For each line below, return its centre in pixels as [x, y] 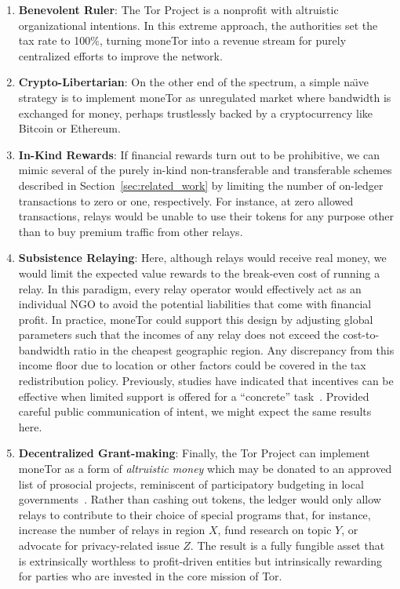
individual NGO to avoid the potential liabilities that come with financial [195, 304]
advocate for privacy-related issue [99, 545]
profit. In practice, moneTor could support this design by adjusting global [196, 319]
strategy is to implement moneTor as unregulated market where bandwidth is [205, 97]
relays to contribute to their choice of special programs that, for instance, [195, 514]
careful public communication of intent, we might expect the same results [195, 411]
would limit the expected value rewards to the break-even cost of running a [199, 273]
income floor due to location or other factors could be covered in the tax [192, 365]
